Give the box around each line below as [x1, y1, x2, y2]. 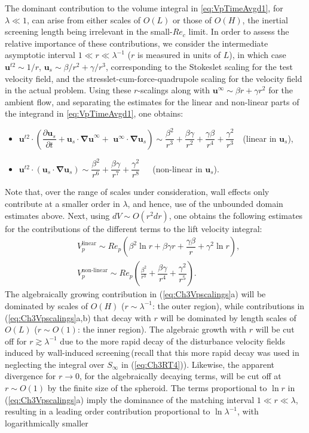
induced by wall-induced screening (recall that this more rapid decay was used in [5, 346, 299, 359]
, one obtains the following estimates [169, 209, 303, 221]
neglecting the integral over [5, 358, 105, 370]
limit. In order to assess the [188, 25, 289, 38]
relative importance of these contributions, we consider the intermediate [5, 36, 268, 49]
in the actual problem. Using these [5, 84, 131, 96]
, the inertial [242, 13, 288, 26]
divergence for [5, 370, 56, 382]
